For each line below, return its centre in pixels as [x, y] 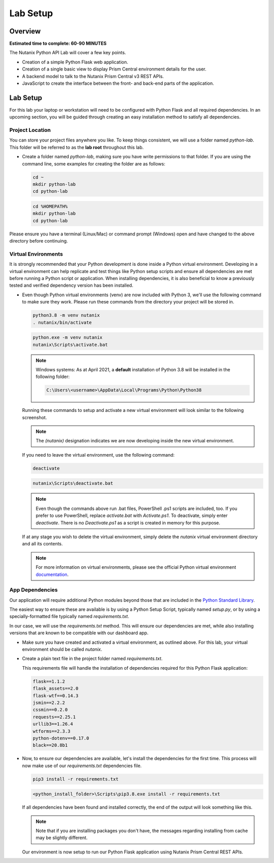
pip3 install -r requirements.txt [76, 779]
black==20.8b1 [50, 745]
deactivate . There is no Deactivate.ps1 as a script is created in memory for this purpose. [128, 523]
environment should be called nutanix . [62, 649]
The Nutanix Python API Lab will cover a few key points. [68, 53]
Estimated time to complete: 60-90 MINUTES [58, 44]
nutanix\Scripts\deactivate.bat [73, 484]
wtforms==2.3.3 [52, 731]
